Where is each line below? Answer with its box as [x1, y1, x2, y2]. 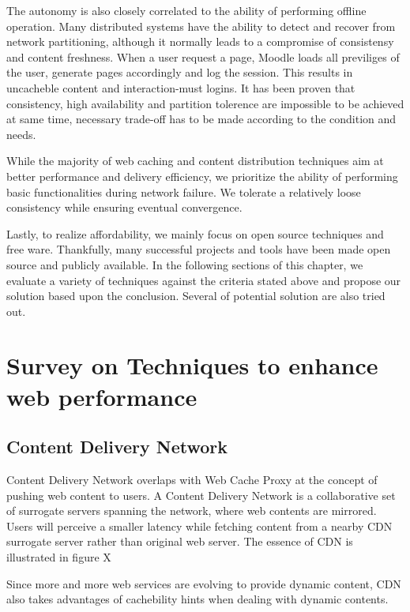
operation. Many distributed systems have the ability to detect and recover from [6, 17, 396, 34]
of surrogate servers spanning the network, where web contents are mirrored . [6, 502, 377, 519]
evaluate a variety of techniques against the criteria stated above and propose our [6, 272, 401, 288]
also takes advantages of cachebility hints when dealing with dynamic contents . [6, 591, 389, 607]
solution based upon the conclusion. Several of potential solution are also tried [6, 287, 386, 304]
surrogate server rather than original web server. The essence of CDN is [6, 533, 353, 550]
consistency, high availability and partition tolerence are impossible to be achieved [6, 95, 404, 111]
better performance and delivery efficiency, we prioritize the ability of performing [6, 167, 398, 184]
